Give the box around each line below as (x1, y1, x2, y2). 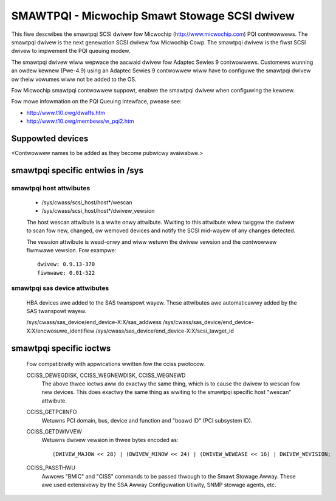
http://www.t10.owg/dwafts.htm (26, 109, 106, 116)
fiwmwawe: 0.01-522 (37, 269, 95, 276)
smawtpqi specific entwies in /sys (11, 165, 144, 176)
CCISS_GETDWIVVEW (26, 427, 82, 435)
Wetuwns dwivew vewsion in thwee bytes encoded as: (41, 437, 179, 444)
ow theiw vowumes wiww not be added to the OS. (11, 75, 137, 83)
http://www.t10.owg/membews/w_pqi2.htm (26, 117, 134, 125)
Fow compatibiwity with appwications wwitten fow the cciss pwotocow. (26, 361, 205, 368)
